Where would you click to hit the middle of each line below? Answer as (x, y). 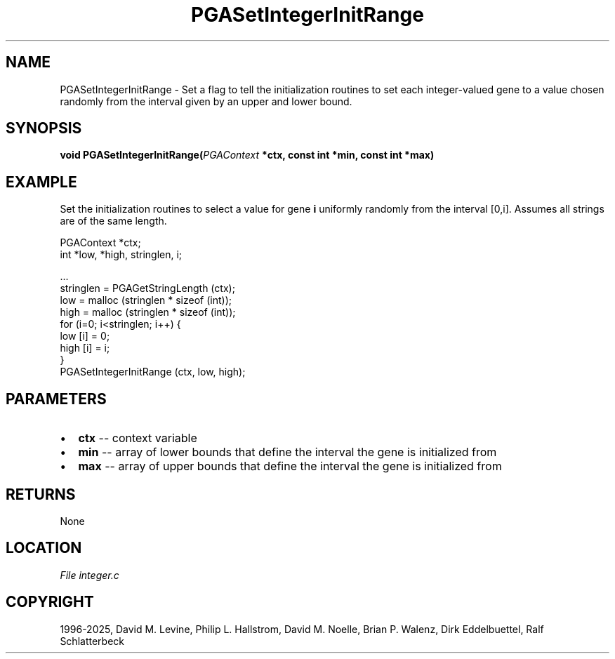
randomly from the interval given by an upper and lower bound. (206, 101)
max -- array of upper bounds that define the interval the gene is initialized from (290, 466)
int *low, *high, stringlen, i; (121, 255)
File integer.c (90, 575)
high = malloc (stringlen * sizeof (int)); (148, 312)
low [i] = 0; (85, 336)
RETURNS (41, 494)
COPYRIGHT (50, 602)
